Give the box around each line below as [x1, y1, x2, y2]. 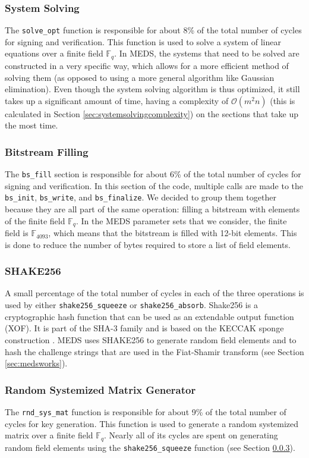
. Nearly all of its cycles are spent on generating [104, 429, 278, 441]
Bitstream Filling [5, 144, 89, 159]
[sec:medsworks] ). [5, 357, 68, 369]
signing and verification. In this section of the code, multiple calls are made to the [5, 179, 304, 192]
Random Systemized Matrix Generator [5, 382, 196, 397]
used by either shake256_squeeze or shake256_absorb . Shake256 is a [5, 299, 258, 311]
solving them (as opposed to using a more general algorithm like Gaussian [5, 71, 275, 83]
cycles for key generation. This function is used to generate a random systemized [5, 417, 299, 429]
